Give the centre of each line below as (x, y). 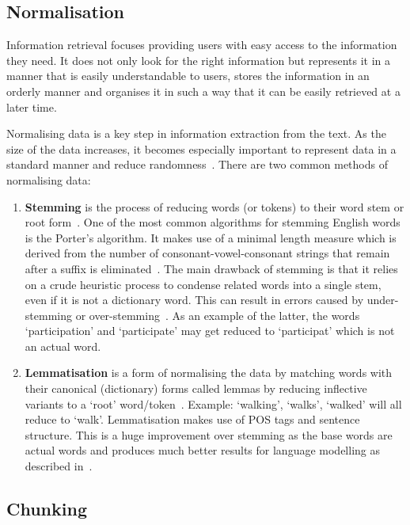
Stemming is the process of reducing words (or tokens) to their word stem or (214, 206)
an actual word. (63, 346)
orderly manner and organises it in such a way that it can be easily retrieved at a (203, 91)
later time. (32, 107)
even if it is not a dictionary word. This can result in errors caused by (194, 300)
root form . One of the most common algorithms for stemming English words (213, 222)
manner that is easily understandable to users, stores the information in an (188, 76)
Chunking (47, 509)
